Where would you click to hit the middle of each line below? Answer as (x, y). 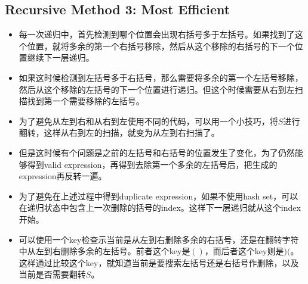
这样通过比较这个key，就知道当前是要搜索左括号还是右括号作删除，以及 (159, 262)
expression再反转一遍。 (63, 176)
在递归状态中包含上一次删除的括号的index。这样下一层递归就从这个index (160, 207)
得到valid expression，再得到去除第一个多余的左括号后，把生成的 (152, 164)
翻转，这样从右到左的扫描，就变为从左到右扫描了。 (119, 132)
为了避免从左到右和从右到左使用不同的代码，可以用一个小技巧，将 (148, 121)
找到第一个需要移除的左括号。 (86, 101)
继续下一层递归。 (61, 57)
